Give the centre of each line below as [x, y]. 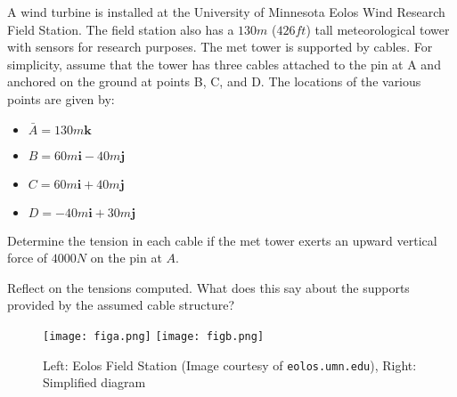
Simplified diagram [94, 382]
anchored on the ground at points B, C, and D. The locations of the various [214, 81]
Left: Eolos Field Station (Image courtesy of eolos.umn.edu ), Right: [230, 365]
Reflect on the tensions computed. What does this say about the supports [208, 287]
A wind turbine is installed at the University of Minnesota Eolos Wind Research [226, 12]
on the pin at [126, 258]
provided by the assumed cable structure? [121, 305]
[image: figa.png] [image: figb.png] [154, 336]
